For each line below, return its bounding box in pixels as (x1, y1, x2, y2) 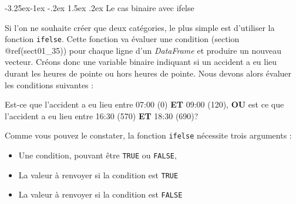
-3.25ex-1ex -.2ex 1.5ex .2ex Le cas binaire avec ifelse (5, 2, 194, 13)
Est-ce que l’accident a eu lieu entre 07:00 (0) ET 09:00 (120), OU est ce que (5, 98, 284, 110)
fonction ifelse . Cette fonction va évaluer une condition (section (5, 33, 240, 45)
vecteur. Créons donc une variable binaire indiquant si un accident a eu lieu (5, 56, 277, 68)
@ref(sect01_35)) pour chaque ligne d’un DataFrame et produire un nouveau (5, 44, 282, 56)
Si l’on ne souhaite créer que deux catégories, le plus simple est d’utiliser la (5, 21, 275, 33)
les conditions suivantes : (5, 78, 94, 91)
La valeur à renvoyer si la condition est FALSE (18, 188, 183, 200)
